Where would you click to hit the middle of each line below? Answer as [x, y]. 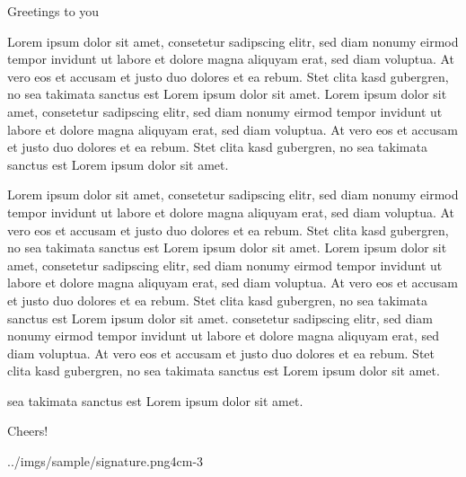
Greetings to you [53, 11]
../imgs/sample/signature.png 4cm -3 [106, 461]
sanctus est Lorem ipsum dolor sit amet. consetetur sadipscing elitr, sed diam [220, 318]
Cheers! [28, 431]
